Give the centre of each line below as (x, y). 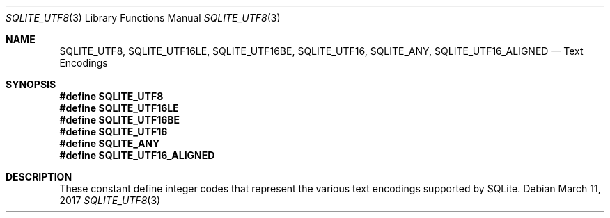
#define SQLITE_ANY (110, 143)
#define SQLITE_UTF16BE (120, 120)
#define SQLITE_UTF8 (111, 96)
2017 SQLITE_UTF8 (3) (110, 200)
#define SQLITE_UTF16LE (119, 108)
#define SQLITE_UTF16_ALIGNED (137, 155)
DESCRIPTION (39, 177)
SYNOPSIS (31, 84)
